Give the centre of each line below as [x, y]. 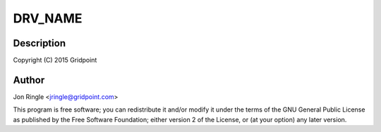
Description [40, 43]
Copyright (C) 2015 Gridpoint [55, 60]
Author [29, 80]
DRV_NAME [48, 18]
